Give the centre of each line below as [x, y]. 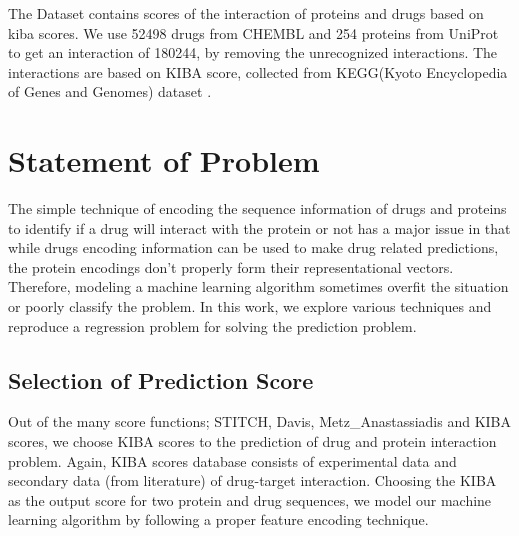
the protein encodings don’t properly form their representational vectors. [231, 266]
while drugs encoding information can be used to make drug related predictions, [253, 247]
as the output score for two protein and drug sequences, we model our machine [250, 499]
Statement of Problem [164, 160]
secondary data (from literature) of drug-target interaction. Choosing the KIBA [252, 480]
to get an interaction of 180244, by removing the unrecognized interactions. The [253, 52]
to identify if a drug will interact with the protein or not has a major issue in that [259, 227]
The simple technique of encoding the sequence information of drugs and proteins [257, 208]
